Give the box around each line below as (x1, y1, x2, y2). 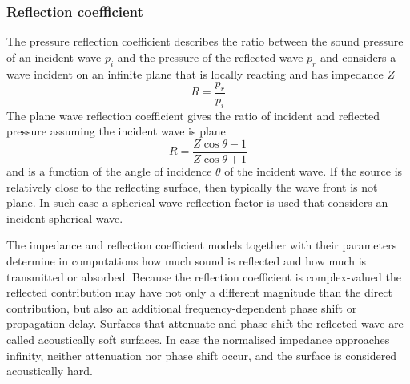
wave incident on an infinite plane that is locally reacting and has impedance (6, 65, 384, 82)
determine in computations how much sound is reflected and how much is (6, 253, 367, 269)
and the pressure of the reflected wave (117, 48, 303, 65)
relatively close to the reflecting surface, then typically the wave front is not (6, 178, 378, 195)
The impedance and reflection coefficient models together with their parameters (6, 236, 397, 253)
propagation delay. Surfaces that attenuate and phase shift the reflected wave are (6, 315, 404, 332)
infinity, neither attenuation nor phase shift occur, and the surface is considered (6, 346, 397, 363)
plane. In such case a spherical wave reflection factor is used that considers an (6, 194, 388, 211)
